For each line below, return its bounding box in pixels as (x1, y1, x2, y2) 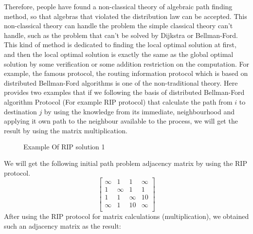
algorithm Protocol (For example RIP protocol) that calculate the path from (4, 96, 233, 107)
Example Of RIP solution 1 (23, 142, 105, 152)
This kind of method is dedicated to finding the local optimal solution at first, (4, 39, 236, 50)
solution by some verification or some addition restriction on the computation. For (4, 58, 249, 69)
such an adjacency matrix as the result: (4, 220, 121, 231)
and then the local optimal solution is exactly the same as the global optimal (4, 49, 234, 59)
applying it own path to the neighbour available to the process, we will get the (4, 116, 238, 126)
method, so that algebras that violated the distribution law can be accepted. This (4, 11, 247, 21)
